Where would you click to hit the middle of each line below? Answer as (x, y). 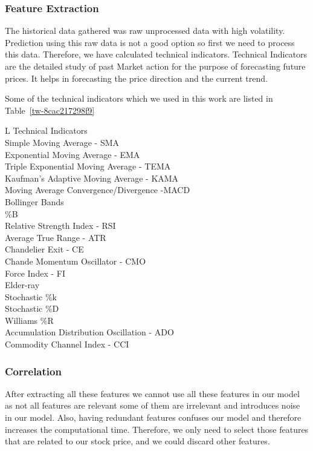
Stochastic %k (31, 296)
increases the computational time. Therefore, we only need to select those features (157, 429)
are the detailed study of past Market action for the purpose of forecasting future (155, 66)
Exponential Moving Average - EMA (73, 154)
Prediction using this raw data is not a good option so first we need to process (150, 42)
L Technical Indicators (46, 130)
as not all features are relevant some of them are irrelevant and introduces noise (153, 405)
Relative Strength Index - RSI (60, 225)
